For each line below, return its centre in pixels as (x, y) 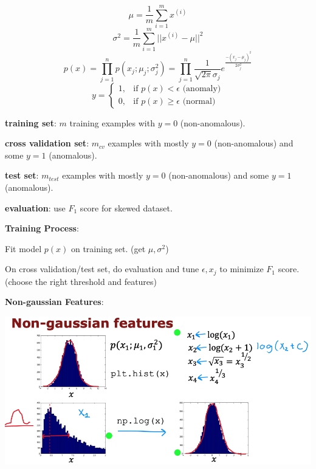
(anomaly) (202, 89)
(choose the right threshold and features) (81, 281)
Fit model (23, 248)
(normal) (199, 102)
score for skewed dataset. (126, 207)
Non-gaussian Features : (54, 302)
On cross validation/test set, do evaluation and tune (102, 269)
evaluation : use (35, 207)
